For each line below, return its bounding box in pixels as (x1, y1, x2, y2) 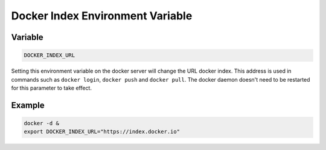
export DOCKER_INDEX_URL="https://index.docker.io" (24, 128, 181, 135)
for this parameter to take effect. (11, 84, 92, 91)
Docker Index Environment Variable (11, 9, 193, 22)
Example (11, 100, 45, 110)
